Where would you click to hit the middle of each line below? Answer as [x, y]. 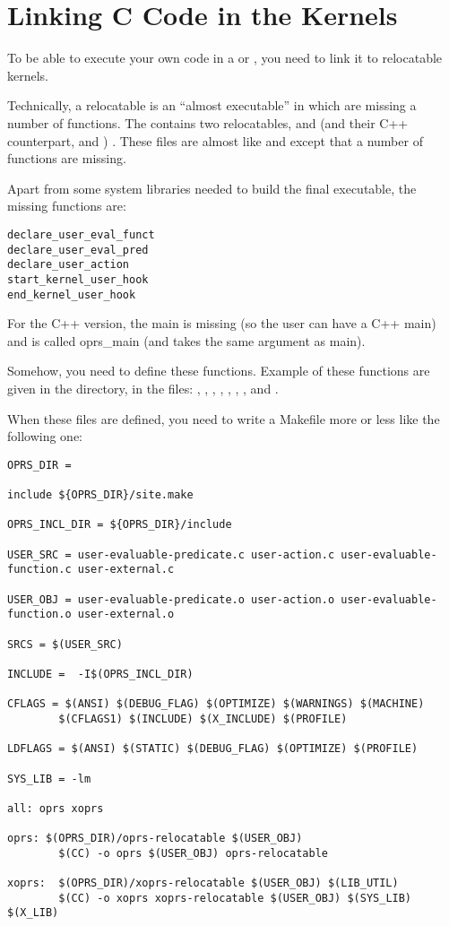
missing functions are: [67, 206]
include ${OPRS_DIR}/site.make [100, 495]
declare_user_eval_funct [81, 234]
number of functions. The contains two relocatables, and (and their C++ [208, 122]
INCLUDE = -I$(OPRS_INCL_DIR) [100, 674]
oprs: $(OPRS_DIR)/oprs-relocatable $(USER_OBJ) [155, 839]
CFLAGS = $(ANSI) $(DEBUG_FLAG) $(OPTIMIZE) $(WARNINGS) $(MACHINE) [216, 704]
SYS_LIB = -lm [49, 779]
